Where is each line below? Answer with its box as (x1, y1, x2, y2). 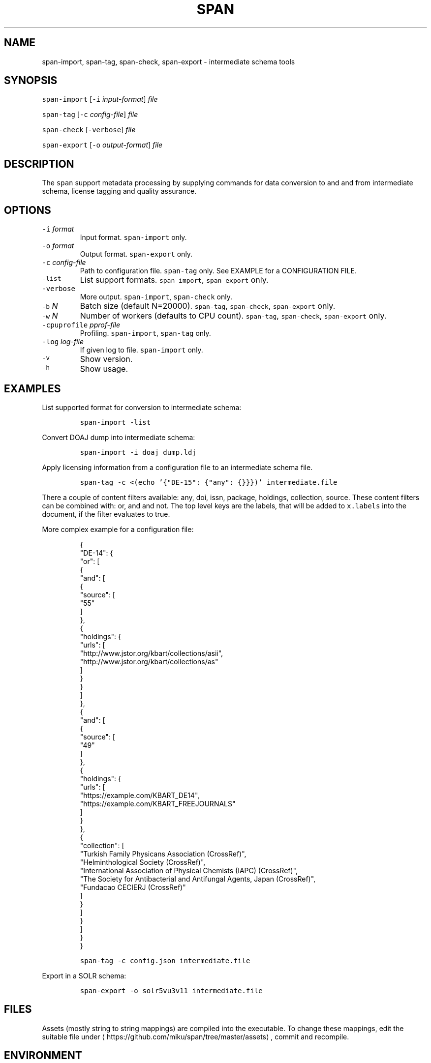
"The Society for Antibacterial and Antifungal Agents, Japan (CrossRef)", (80, 874, 316, 883)
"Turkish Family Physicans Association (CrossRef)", (80, 849, 246, 858)
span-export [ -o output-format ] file (42, 141, 163, 149)
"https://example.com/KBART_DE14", (80, 791, 200, 799)
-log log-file (42, 337, 84, 346)
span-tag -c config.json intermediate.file (80, 956, 250, 965)
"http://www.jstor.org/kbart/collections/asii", (80, 649, 223, 657)
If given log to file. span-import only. (80, 346, 203, 354)
